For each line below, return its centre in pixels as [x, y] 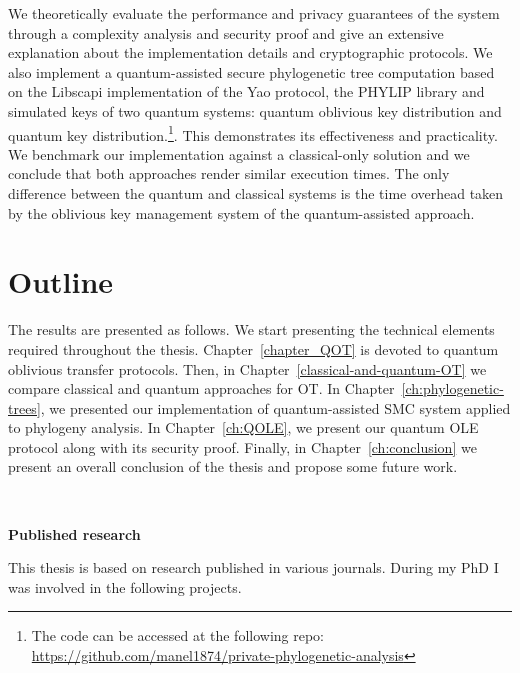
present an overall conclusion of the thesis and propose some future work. [233, 466]
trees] [24, 407]
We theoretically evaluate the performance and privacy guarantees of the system [254, 13]
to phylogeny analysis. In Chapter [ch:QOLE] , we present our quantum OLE [243, 427]
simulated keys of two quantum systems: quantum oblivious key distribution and [255, 110]
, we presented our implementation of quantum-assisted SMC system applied [275, 407]
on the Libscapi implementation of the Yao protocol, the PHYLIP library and [246, 91]
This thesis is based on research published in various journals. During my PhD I [253, 567]
